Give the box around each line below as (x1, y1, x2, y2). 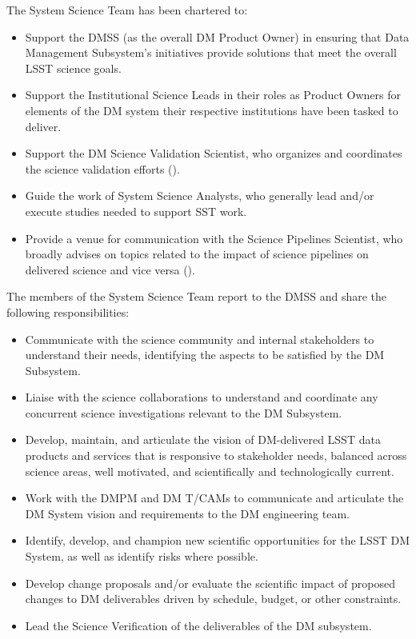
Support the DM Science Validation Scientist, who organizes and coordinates (25, 145, 402, 162)
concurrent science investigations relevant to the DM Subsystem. (25, 404, 342, 421)
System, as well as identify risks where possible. (25, 548, 258, 565)
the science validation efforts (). (25, 160, 180, 177)
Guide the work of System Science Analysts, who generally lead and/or (25, 187, 374, 204)
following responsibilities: (6, 303, 130, 320)
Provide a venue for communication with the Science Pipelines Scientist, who (25, 230, 403, 246)
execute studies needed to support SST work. (25, 202, 247, 219)
